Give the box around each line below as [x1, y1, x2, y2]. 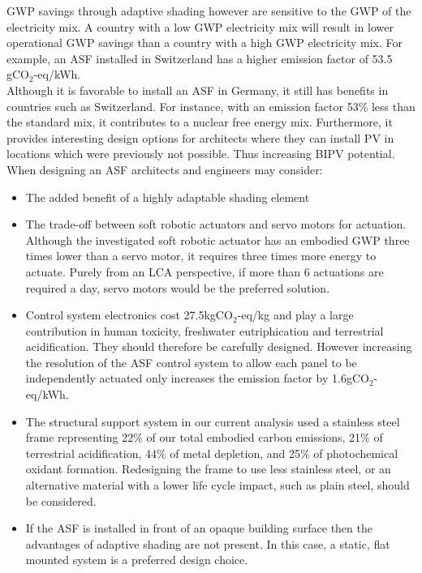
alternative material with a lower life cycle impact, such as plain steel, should [25, 477, 410, 494]
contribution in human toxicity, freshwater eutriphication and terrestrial [25, 322, 384, 339]
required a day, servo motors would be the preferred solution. [25, 279, 330, 296]
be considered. [25, 492, 97, 509]
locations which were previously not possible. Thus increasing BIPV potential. [6, 145, 395, 162]
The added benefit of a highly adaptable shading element [25, 188, 310, 205]
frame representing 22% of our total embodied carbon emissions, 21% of [25, 429, 383, 446]
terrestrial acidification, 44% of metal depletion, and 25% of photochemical [25, 444, 398, 461]
